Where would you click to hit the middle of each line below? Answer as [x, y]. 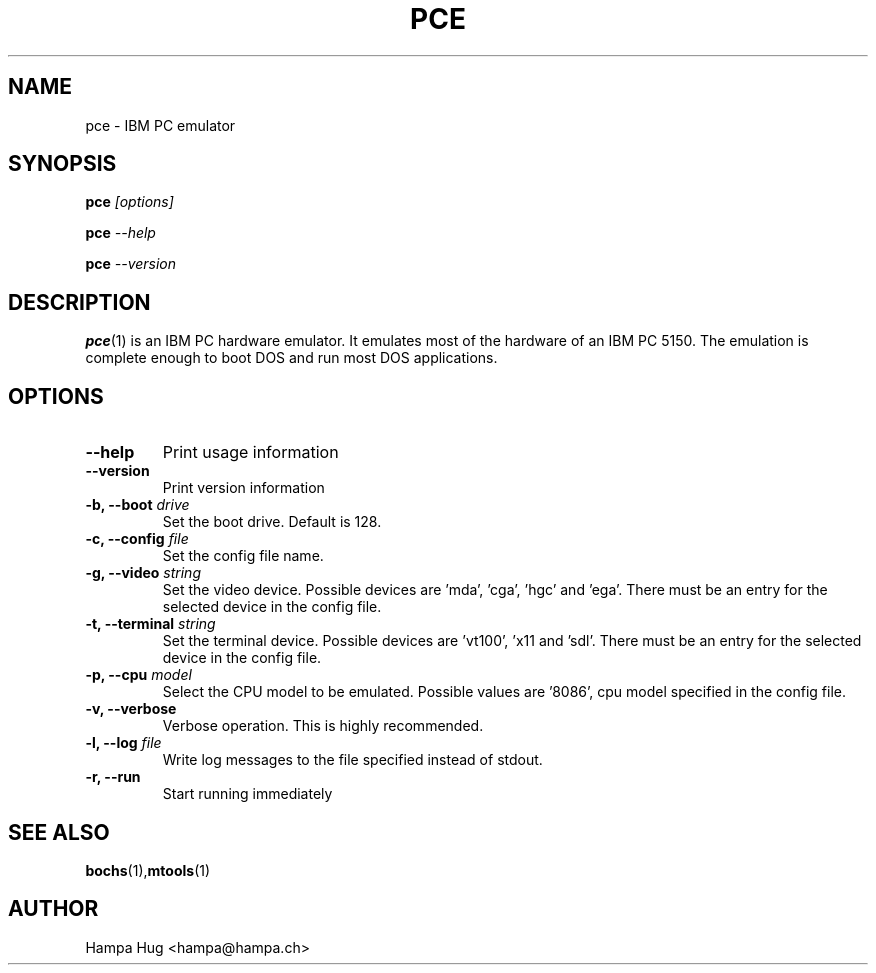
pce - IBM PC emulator [160, 125]
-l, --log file [123, 743]
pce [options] [129, 202]
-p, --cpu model [138, 675]
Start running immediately [247, 794]
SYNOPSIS [62, 164]
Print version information [243, 488]
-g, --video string [143, 573]
